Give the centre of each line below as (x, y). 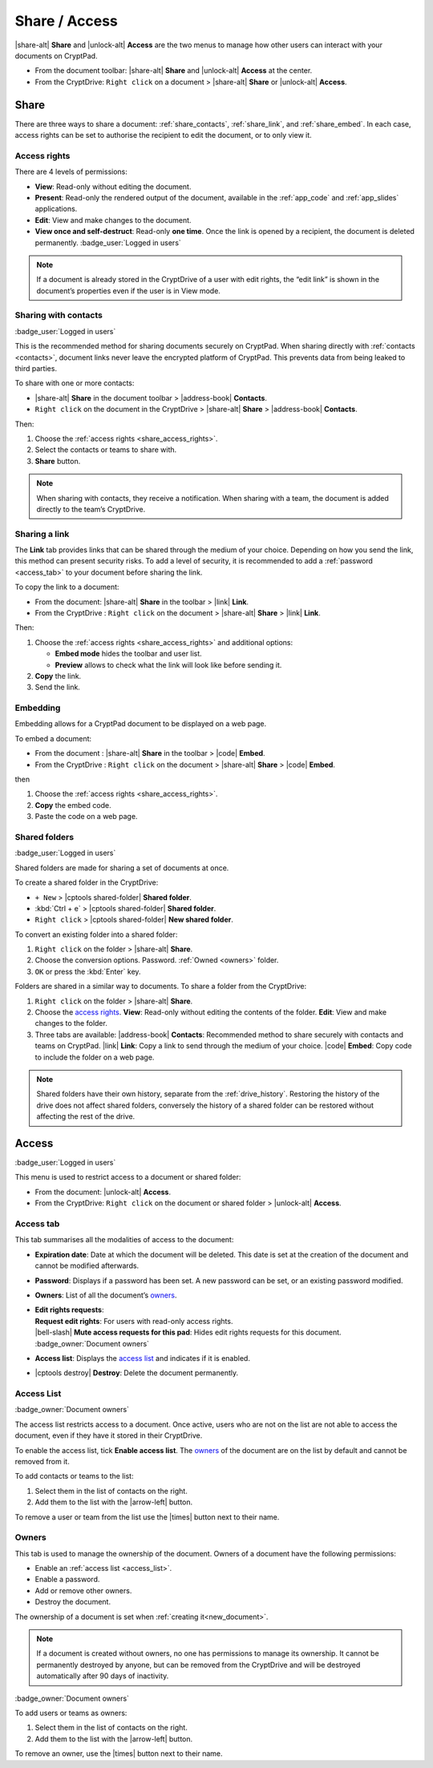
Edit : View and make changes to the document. (113, 220)
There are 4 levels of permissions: (71, 172)
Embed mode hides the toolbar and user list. (128, 654)
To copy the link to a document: (67, 587)
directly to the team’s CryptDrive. (91, 509)
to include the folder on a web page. (95, 1057)
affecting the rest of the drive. (86, 1116)
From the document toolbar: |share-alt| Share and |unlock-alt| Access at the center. (174, 71)
